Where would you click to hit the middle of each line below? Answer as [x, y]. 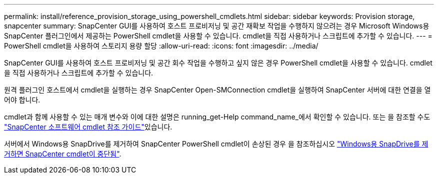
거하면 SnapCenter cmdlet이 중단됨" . [63, 154]
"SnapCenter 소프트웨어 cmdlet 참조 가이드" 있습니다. [88, 127]
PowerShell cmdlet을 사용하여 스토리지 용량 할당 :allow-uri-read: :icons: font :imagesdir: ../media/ [161, 46]
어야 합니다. [22, 100]
